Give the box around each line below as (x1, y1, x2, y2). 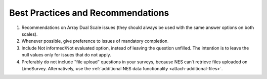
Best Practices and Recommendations (9, 7, 169, 18)
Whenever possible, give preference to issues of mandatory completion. (21, 38, 169, 44)
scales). (21, 31, 38, 37)
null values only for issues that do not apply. (21, 52, 111, 58)
